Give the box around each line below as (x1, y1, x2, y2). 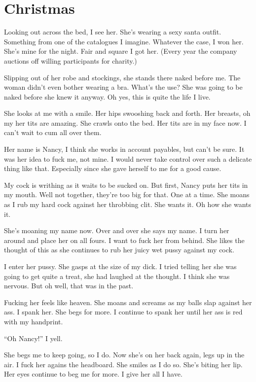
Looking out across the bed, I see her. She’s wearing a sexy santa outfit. (4, 27, 221, 37)
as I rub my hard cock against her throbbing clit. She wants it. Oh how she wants (4, 199, 252, 209)
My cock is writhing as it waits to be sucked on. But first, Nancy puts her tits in (4, 179, 248, 190)
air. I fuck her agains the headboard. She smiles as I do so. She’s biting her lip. (4, 359, 243, 369)
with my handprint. (4, 316, 63, 326)
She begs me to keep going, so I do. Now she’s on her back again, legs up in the (4, 349, 245, 360)
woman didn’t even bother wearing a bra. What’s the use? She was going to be (4, 82, 243, 92)
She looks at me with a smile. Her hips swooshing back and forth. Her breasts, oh (4, 108, 251, 118)
